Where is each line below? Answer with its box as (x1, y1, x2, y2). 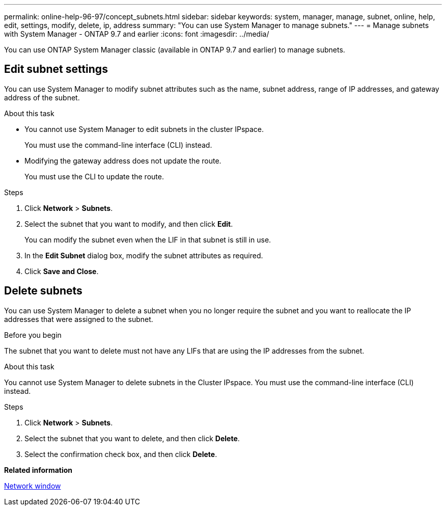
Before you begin (4, 330, 62, 339)
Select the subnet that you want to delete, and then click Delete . (24, 434, 240, 443)
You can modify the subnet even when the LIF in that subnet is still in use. (24, 235, 271, 244)
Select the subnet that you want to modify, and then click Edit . (24, 219, 233, 228)
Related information (4, 465, 73, 474)
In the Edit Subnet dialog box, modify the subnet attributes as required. (24, 251, 263, 260)
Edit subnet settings (4, 63, 108, 76)
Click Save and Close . (24, 266, 99, 276)
